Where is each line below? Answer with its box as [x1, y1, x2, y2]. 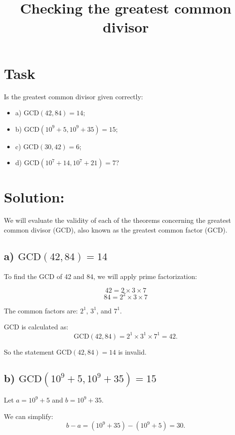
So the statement [4, 346, 54, 357]
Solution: [4, 187, 65, 207]
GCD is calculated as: [4, 322, 69, 332]
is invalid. [118, 346, 147, 357]
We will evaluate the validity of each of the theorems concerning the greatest [4, 215, 231, 225]
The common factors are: [4, 305, 78, 315]
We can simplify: [4, 411, 53, 421]
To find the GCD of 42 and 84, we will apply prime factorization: [4, 271, 197, 281]
